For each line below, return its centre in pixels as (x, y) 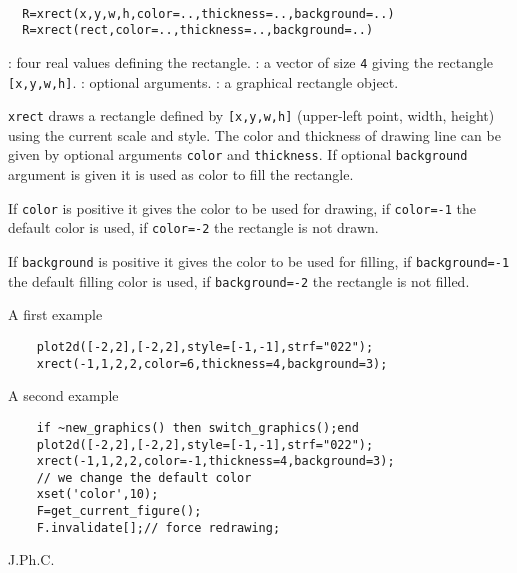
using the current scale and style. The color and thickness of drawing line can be (254, 134)
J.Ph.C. (31, 559)
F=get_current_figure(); (119, 511)
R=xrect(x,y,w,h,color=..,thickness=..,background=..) (208, 13)
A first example (55, 314)
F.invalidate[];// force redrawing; (158, 527)
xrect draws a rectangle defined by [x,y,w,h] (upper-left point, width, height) (251, 115)
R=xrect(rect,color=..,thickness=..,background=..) (198, 30)
